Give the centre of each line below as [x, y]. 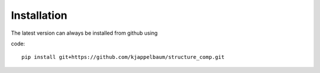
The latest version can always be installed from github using [84, 33]
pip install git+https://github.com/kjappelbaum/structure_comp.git [123, 57]
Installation [39, 15]
